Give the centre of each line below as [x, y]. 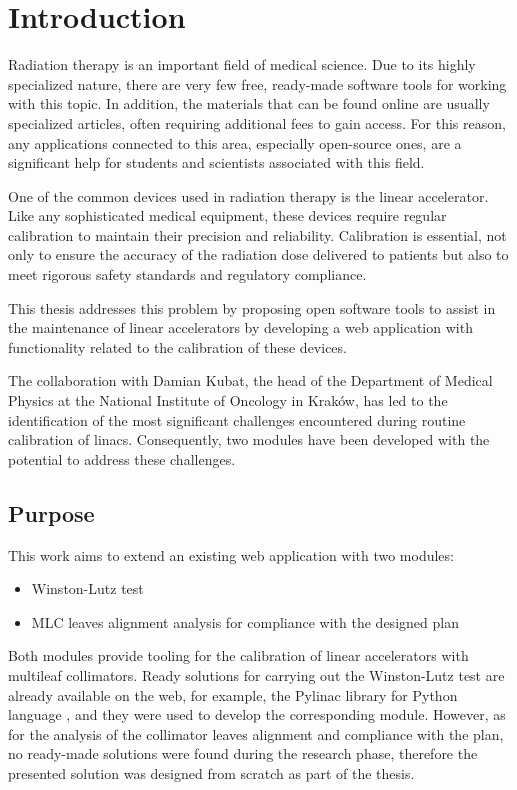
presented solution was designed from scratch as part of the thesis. [211, 772]
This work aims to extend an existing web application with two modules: [231, 554]
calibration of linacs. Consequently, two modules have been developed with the [249, 439]
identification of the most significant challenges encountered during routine [237, 419]
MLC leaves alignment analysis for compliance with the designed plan [245, 621]
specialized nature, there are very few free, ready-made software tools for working [257, 83]
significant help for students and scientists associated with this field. [216, 162]
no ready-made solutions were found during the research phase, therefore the [243, 753]
